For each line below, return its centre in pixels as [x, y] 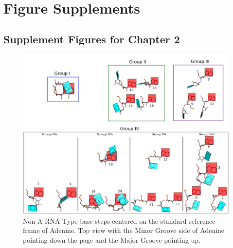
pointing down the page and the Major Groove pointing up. [112, 239]
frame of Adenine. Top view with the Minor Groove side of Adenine [124, 230]
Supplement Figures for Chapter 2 [92, 39]
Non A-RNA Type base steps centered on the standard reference [119, 221]
